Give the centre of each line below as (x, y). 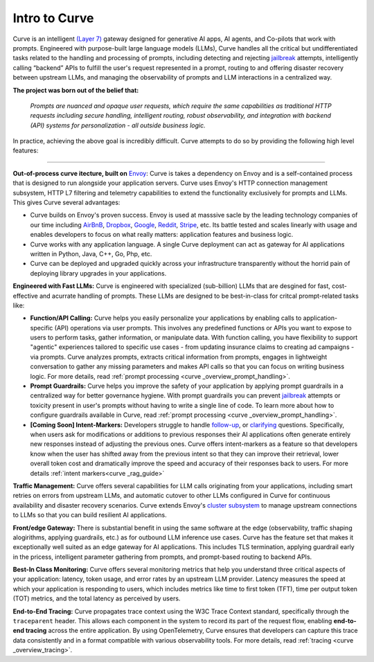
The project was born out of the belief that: (76, 90)
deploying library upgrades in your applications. (98, 273)
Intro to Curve (53, 18)
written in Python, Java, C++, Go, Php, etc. (91, 253)
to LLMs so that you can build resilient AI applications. (90, 515)
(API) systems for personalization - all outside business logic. (118, 125)
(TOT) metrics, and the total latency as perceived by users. (97, 598)
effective (25, 296)
